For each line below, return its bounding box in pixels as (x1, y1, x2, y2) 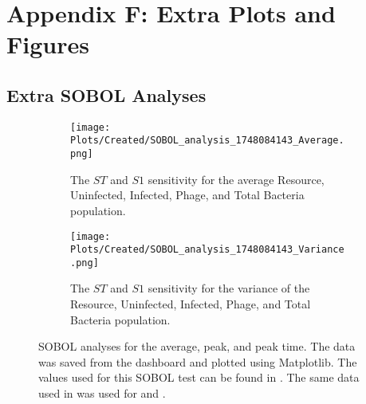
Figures (6, 28, 89, 61)
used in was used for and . (38, 385, 166, 402)
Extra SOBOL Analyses (6, 82, 207, 107)
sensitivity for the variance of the (148, 280, 310, 296)
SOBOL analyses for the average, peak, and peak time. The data (38, 338, 356, 355)
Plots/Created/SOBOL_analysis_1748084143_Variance (70, 244, 344, 256)
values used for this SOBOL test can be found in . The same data (38, 369, 360, 386)
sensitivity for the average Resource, (148, 171, 325, 187)
